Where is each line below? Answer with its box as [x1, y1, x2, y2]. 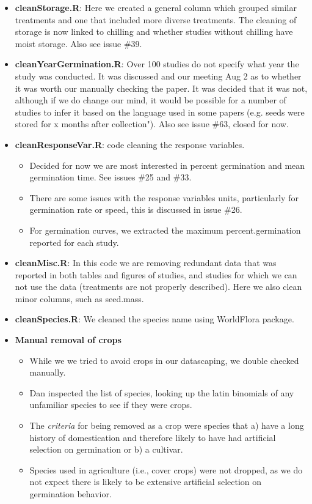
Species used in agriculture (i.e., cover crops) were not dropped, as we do [29, 463, 303, 476]
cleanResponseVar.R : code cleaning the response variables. [15, 138, 245, 150]
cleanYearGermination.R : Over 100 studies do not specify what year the [15, 57, 299, 70]
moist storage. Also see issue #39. [15, 37, 142, 50]
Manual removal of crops [15, 333, 122, 346]
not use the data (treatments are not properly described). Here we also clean [15, 280, 302, 293]
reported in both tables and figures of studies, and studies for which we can [15, 268, 297, 281]
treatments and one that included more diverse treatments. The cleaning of [15, 13, 297, 26]
